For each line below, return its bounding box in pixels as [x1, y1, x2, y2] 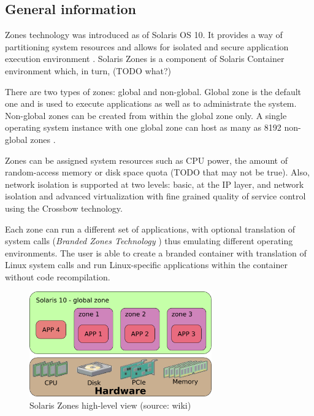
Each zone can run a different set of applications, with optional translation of [5, 222, 296, 235]
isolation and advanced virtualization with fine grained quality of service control [5, 190, 306, 202]
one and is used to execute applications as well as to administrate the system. [5, 97, 297, 110]
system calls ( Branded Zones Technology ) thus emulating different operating [5, 234, 293, 247]
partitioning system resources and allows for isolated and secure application [5, 40, 289, 53]
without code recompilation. [5, 270, 110, 283]
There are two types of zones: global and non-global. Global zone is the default [5, 85, 302, 98]
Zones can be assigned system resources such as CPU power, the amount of [5, 153, 288, 166]
